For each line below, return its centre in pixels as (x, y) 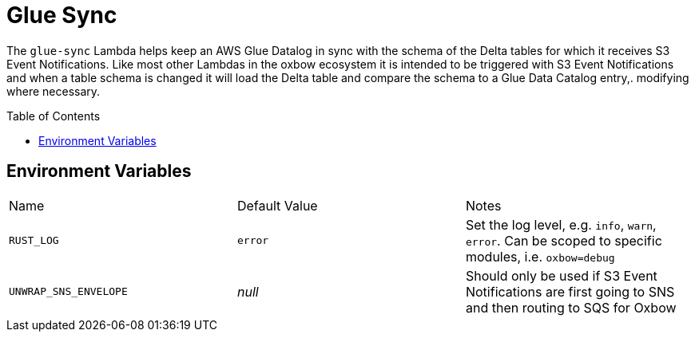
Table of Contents (54, 116)
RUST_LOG (34, 241)
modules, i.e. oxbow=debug (540, 256)
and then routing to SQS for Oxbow (571, 307)
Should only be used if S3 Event (561, 275)
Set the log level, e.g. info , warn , (561, 224)
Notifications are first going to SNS (570, 291)
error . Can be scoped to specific (564, 240)
